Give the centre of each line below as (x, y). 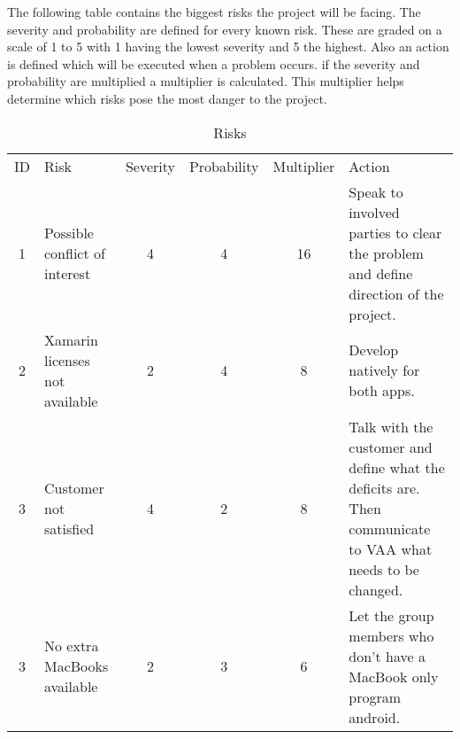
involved (374, 212)
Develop (374, 350)
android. (375, 717)
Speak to (376, 191)
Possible (69, 232)
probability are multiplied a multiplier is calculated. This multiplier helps (206, 81)
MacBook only (394, 676)
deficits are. (384, 487)
